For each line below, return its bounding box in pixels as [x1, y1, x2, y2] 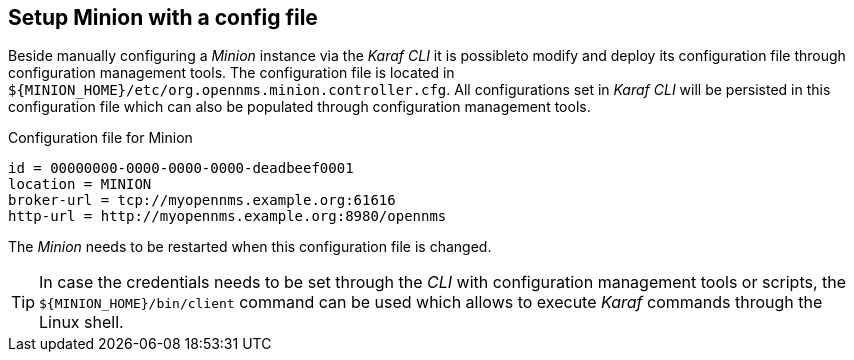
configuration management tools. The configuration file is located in [8, 64, 455, 82]
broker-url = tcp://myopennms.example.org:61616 [8, 192, 396, 209]
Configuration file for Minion [8, 129, 193, 147]
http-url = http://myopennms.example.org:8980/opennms [8, 208, 447, 225]
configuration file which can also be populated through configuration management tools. [8, 98, 591, 116]
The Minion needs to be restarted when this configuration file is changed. [8, 238, 492, 256]
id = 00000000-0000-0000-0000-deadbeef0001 [8, 160, 354, 177]
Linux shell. [39, 312, 124, 333]
